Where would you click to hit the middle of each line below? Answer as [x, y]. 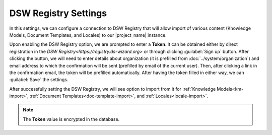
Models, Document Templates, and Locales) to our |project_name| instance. [88, 35]
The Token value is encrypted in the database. [71, 119]
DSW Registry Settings [58, 13]
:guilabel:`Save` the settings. [39, 80]
